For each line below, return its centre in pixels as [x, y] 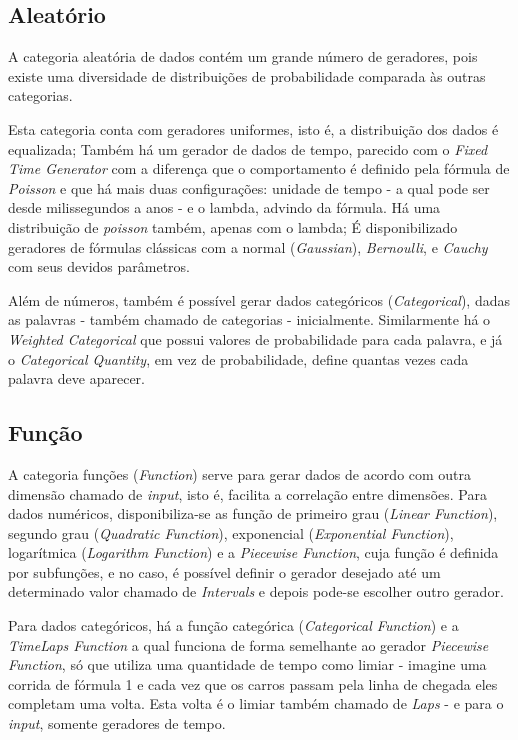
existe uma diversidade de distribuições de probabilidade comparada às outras [247, 75]
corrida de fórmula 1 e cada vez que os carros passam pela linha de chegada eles [253, 683]
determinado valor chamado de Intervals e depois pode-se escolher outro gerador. [256, 591]
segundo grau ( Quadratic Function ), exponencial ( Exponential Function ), [231, 532]
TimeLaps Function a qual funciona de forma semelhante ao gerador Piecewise [248, 644]
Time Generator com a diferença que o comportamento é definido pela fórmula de [259, 168]
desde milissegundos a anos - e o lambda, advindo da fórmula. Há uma [224, 207]
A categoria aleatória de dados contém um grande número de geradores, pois [243, 56]
